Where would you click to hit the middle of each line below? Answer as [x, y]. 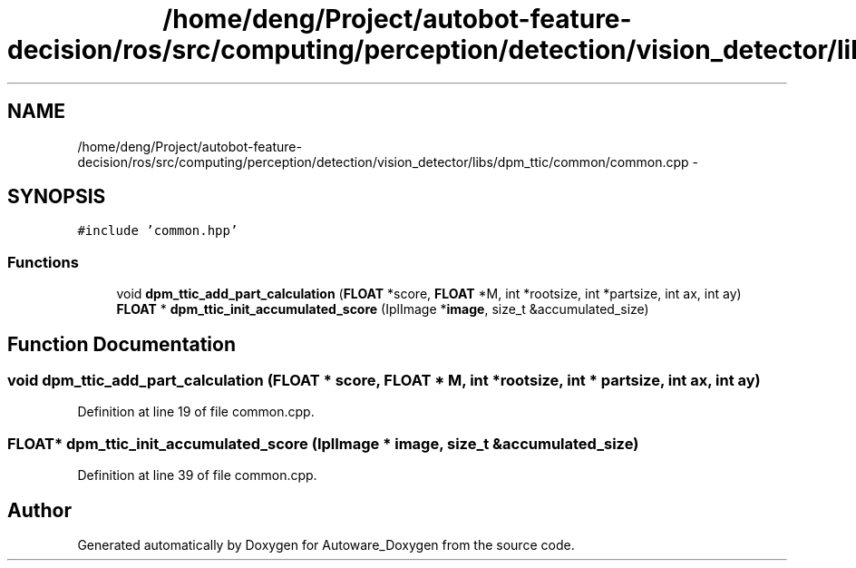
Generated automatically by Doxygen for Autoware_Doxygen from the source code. [326, 545]
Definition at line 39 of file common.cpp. [197, 475]
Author [39, 510]
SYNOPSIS [57, 197]
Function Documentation [122, 344]
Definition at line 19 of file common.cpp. [196, 412]
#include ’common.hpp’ [158, 231]
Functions [43, 262]
